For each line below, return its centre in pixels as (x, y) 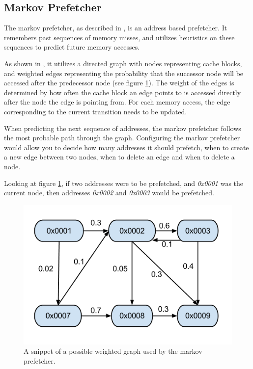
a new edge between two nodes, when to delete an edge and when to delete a (119, 157)
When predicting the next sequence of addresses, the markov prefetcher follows (123, 128)
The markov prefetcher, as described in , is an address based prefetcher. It (116, 28)
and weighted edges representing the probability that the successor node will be (124, 73)
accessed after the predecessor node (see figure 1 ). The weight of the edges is (119, 83)
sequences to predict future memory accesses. (72, 47)
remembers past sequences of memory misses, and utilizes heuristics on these (119, 37)
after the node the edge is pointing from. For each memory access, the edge (117, 102)
